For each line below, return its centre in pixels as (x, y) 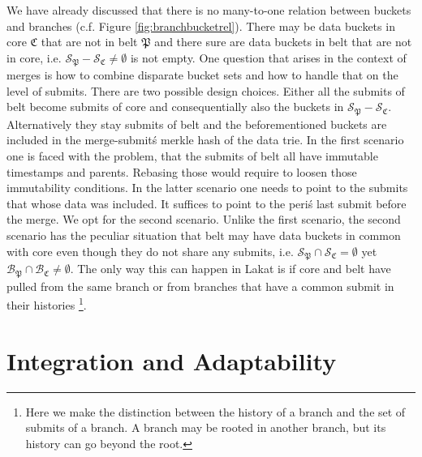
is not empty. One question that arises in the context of (268, 57)
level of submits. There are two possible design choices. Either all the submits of (206, 90)
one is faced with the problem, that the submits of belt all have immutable (192, 156)
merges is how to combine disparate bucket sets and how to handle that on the (202, 75)
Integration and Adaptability (172, 360)
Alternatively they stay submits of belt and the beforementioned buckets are (197, 124)
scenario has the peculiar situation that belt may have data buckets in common (204, 235)
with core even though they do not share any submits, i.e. (150, 251)
